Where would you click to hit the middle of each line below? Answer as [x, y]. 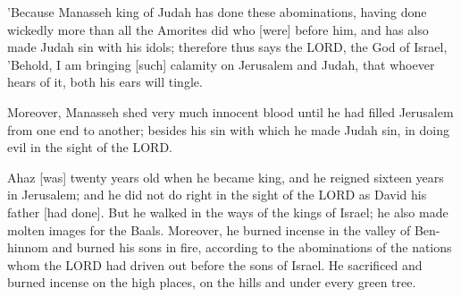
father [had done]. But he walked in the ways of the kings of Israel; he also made [228, 212]
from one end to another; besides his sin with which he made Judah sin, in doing [228, 129]
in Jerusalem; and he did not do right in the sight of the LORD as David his [217, 195]
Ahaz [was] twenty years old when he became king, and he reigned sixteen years [226, 177]
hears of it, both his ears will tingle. [105, 82]
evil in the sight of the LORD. [90, 147]
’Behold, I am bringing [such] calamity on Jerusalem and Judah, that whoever [221, 64]
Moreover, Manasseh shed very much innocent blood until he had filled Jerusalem [230, 111]
